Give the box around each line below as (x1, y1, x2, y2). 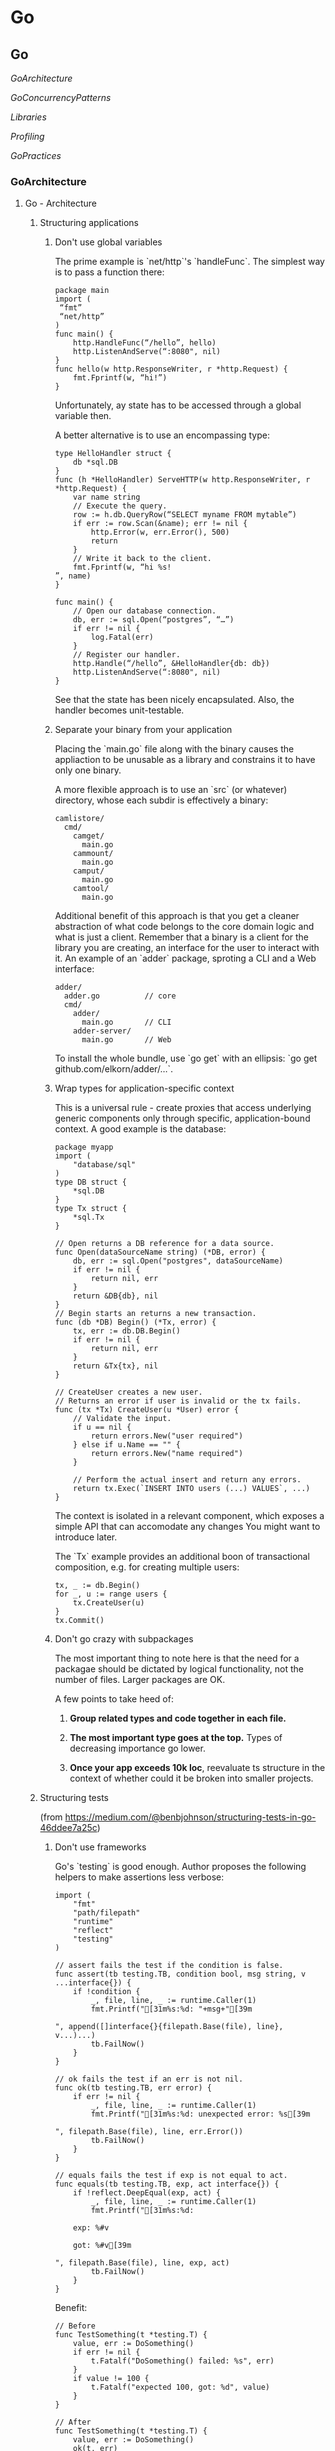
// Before (54, 2321, 96, 2331)
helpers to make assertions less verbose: (54, 1871, 225, 1883)
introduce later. (54, 1531, 118, 1543)
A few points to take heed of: (54, 1693, 174, 1705)
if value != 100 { (73, 2374, 150, 2384)
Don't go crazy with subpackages (54, 1633, 194, 1645)
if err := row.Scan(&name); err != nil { (73, 519, 248, 529)
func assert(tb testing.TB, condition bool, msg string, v (54, 1969, 307, 1980)
